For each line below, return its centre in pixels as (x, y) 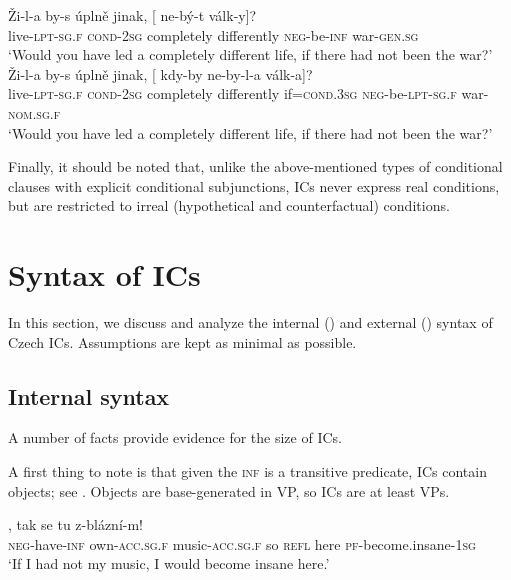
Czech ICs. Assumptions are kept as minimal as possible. (182, 341)
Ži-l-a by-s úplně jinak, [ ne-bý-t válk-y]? (132, 15)
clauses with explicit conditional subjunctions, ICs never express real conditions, (254, 185)
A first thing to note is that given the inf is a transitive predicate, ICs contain (247, 471)
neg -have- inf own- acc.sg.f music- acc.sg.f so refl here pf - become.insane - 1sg (242, 543)
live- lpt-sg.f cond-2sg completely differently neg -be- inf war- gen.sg (213, 34)
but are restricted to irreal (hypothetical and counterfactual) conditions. (229, 205)
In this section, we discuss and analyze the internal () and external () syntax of (250, 322)
